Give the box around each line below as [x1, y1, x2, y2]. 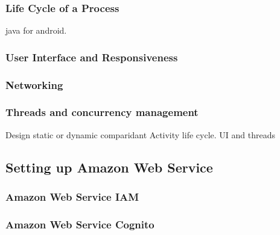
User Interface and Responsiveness [5, 49, 178, 64]
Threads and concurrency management [5, 105, 199, 120]
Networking [5, 77, 63, 92]
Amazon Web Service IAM [5, 189, 139, 204]
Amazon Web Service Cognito [5, 216, 154, 231]
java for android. [5, 24, 67, 37]
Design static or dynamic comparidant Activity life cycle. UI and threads [5, 128, 275, 141]
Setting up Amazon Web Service [5, 157, 213, 176]
